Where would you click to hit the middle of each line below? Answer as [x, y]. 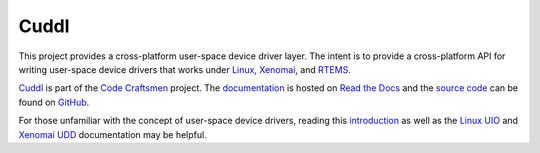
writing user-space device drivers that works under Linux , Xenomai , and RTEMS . [185, 69]
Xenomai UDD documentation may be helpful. [112, 134]
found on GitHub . [54, 102]
